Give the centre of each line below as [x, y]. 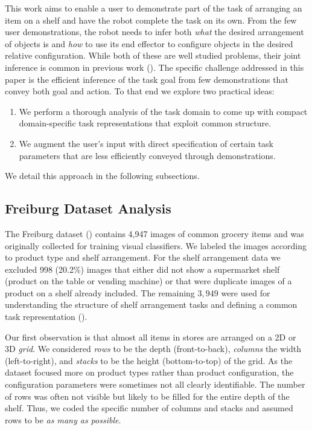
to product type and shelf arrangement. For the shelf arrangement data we [143, 257]
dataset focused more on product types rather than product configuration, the [149, 372]
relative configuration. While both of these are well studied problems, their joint [153, 55]
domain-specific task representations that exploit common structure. [145, 123]
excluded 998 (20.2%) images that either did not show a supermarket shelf [142, 269]
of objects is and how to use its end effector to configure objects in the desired [149, 43]
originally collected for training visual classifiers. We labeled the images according [156, 245]
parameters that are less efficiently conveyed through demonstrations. [147, 155]
